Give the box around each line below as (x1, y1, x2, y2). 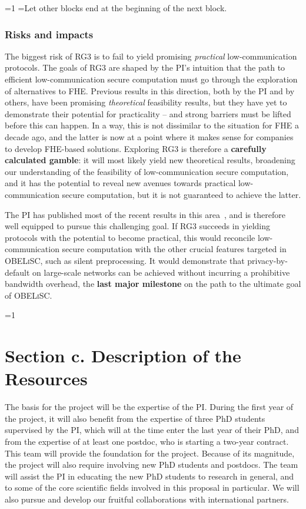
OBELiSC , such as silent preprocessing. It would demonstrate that (5, 254, 245, 266)
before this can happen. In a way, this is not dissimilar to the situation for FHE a (5, 119, 299, 131)
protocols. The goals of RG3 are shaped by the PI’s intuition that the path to (5, 61, 285, 74)
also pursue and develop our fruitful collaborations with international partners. (5, 493, 289, 505)
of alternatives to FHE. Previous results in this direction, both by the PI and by (5, 84, 295, 97)
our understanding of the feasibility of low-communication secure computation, (5, 165, 289, 177)
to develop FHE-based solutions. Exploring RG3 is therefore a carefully (5, 142, 267, 154)
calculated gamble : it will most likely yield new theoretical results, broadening (5, 154, 295, 166)
